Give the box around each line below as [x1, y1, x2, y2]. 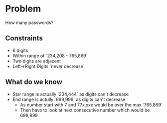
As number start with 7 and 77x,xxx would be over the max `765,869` [20, 101, 163, 107]
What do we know [5, 78, 63, 86]
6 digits [12, 47, 29, 53]
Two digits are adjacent [12, 58, 61, 64]
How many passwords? [5, 19, 54, 25]
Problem [5, 3, 41, 14]
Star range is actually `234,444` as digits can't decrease [12, 91, 129, 97]
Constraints [5, 34, 43, 42]
